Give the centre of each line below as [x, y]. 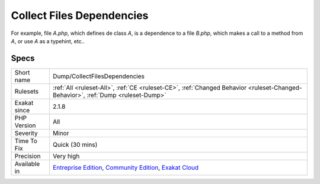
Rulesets [26, 91]
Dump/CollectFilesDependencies [98, 76]
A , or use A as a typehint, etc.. [48, 41]
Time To [26, 141]
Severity [26, 133]
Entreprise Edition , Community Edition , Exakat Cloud [125, 167]
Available [27, 164]
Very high [66, 156]
